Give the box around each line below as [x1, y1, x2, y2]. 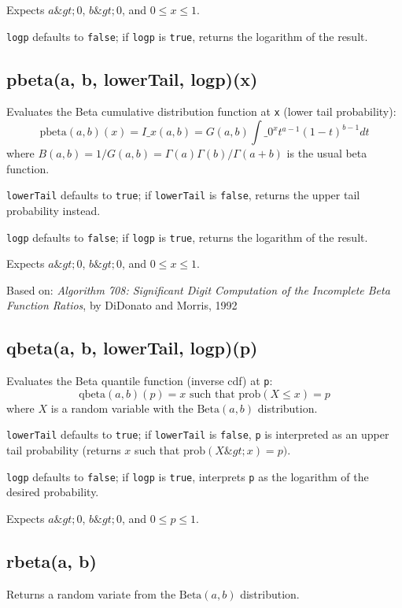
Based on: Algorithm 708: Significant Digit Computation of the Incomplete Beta [6, 281, 390, 298]
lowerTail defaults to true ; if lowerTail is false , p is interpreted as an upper [6, 426, 389, 443]
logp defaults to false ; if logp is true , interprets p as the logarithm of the [6, 468, 369, 484]
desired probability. [6, 484, 99, 500]
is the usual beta [286, 145, 367, 161]
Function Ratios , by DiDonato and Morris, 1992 [6, 297, 238, 313]
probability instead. [6, 202, 101, 218]
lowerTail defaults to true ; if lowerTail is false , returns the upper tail [6, 187, 360, 203]
